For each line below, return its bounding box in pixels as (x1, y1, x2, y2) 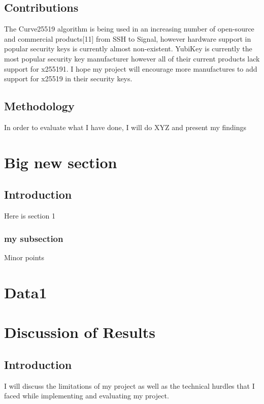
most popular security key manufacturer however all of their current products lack (4, 53, 260, 64)
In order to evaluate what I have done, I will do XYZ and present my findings (4, 121, 247, 132)
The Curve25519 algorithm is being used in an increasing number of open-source (4, 23, 254, 34)
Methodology (4, 98, 75, 114)
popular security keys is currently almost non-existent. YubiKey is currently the (4, 43, 252, 54)
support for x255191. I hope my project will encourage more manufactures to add (4, 63, 257, 74)
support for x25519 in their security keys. (4, 73, 133, 84)
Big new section (4, 151, 117, 172)
